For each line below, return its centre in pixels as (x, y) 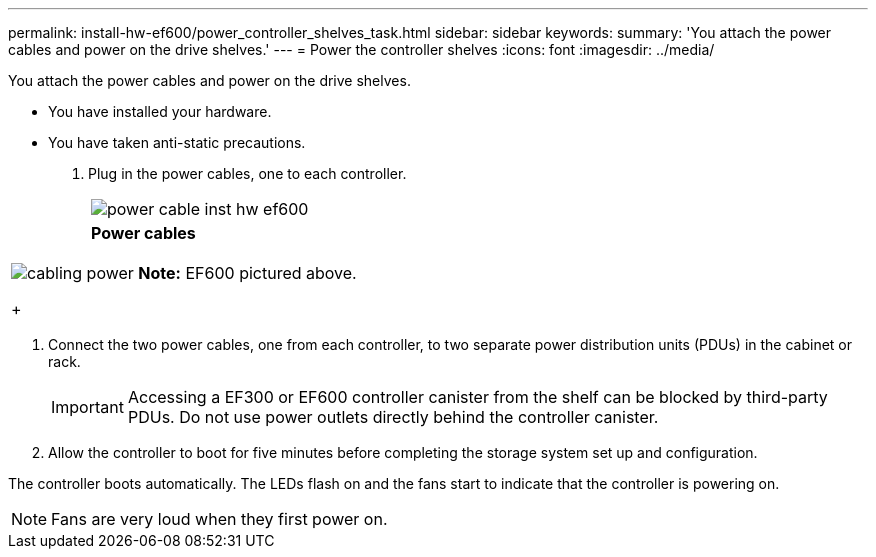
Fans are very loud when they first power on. (219, 519)
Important (87, 407)
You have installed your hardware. (160, 111)
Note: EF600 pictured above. (247, 273)
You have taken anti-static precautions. (177, 142)
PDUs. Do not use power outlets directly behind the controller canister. (393, 417)
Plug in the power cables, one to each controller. (247, 173)
